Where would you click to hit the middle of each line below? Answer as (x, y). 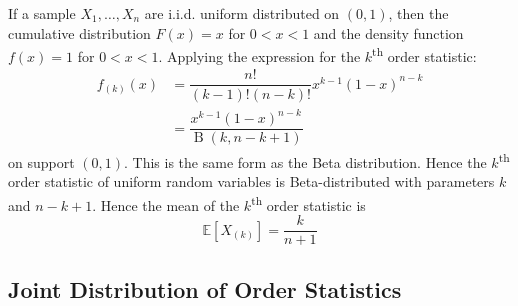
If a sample (42, 13)
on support (41, 161)
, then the (418, 13)
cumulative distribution (79, 32)
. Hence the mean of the (166, 204)
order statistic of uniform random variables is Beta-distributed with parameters (251, 181)
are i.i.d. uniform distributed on (242, 13)
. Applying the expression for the (259, 55)
